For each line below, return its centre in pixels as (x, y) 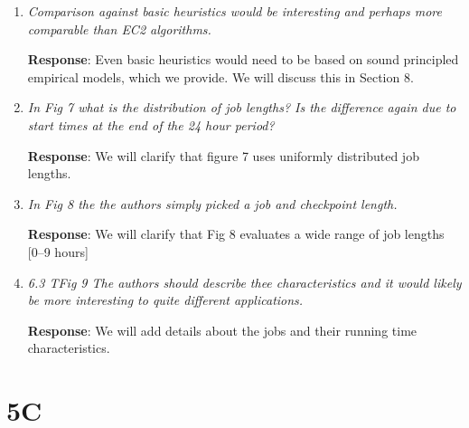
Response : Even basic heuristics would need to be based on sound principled (243, 59)
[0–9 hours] (58, 251)
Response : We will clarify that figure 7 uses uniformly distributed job (223, 155)
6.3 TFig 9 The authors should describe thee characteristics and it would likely (244, 282)
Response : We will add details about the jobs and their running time (222, 330)
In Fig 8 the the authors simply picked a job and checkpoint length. (212, 203)
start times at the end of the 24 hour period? (151, 124)
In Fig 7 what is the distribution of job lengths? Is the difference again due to (242, 107)
